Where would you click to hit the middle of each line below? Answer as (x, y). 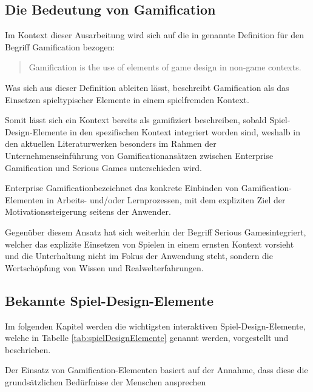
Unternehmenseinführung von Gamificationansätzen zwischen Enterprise (139, 155)
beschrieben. (28, 349)
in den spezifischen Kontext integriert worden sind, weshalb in (185, 131)
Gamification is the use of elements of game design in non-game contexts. (165, 67)
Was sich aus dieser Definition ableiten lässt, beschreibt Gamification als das (147, 87)
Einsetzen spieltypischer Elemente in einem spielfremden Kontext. (127, 99)
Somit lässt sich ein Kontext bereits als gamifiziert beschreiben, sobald (136, 120)
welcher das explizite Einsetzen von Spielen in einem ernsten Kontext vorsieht (150, 244)
